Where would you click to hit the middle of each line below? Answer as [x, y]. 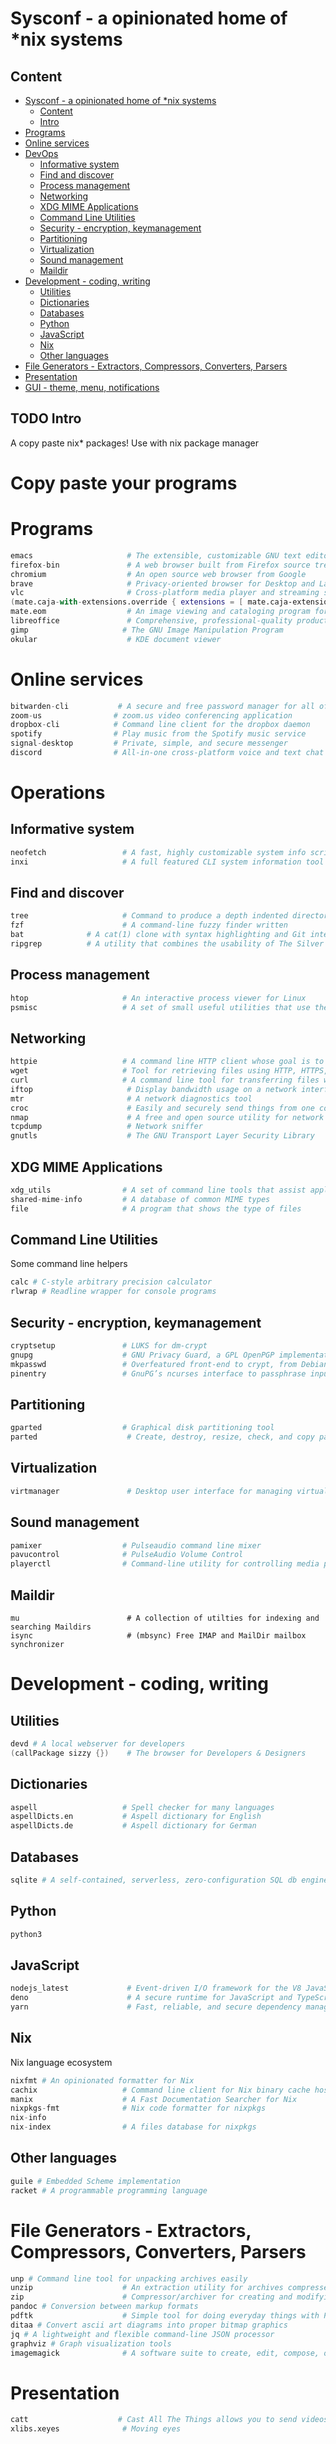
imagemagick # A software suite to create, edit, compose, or [171, 2353]
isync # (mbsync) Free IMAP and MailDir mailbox [158, 1636]
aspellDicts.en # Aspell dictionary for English [136, 1817]
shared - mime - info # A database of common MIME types [140, 1199]
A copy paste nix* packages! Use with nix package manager [134, 443]
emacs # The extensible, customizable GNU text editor [171, 555]
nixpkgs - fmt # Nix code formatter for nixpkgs [138, 2108]
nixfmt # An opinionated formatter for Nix [102, 2080]
